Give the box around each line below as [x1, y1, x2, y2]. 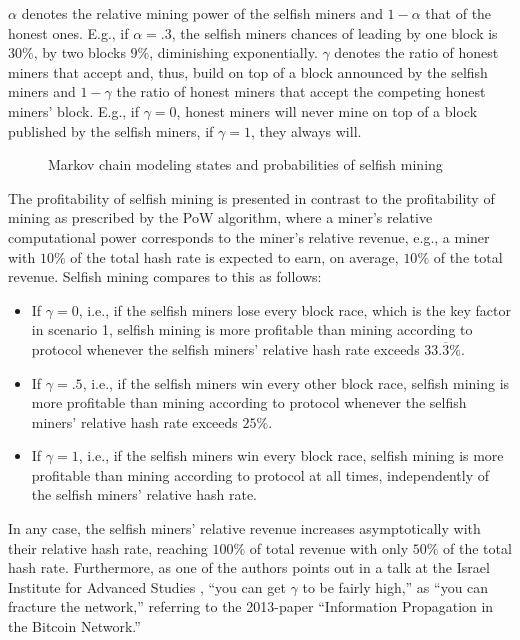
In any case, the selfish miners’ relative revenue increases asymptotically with [8, 518, 481, 539]
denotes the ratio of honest [334, 42, 499, 63]
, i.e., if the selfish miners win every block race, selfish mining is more [78, 445, 504, 466]
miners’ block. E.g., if [8, 100, 139, 121]
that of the [425, 3, 492, 23]
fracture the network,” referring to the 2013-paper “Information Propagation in [8, 596, 494, 617]
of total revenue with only [249, 537, 409, 558]
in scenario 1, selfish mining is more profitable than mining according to [31, 319, 473, 340]
